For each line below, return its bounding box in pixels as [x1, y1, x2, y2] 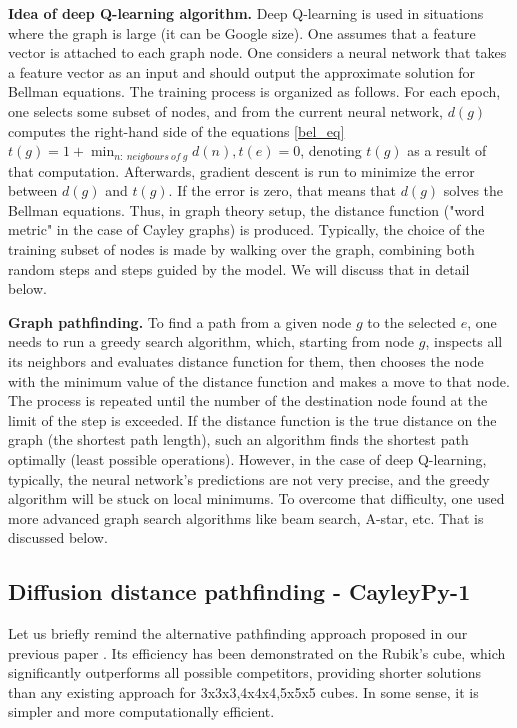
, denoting [300, 140, 362, 161]
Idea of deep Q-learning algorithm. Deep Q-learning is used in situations [8, 3, 484, 23]
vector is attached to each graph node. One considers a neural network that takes [8, 42, 507, 63]
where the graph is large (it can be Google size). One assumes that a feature [8, 22, 476, 43]
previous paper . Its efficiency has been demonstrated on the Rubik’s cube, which [8, 642, 506, 663]
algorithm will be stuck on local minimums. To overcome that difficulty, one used [8, 488, 505, 509]
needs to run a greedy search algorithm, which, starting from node [8, 331, 415, 352]
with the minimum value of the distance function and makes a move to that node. [8, 370, 510, 391]
